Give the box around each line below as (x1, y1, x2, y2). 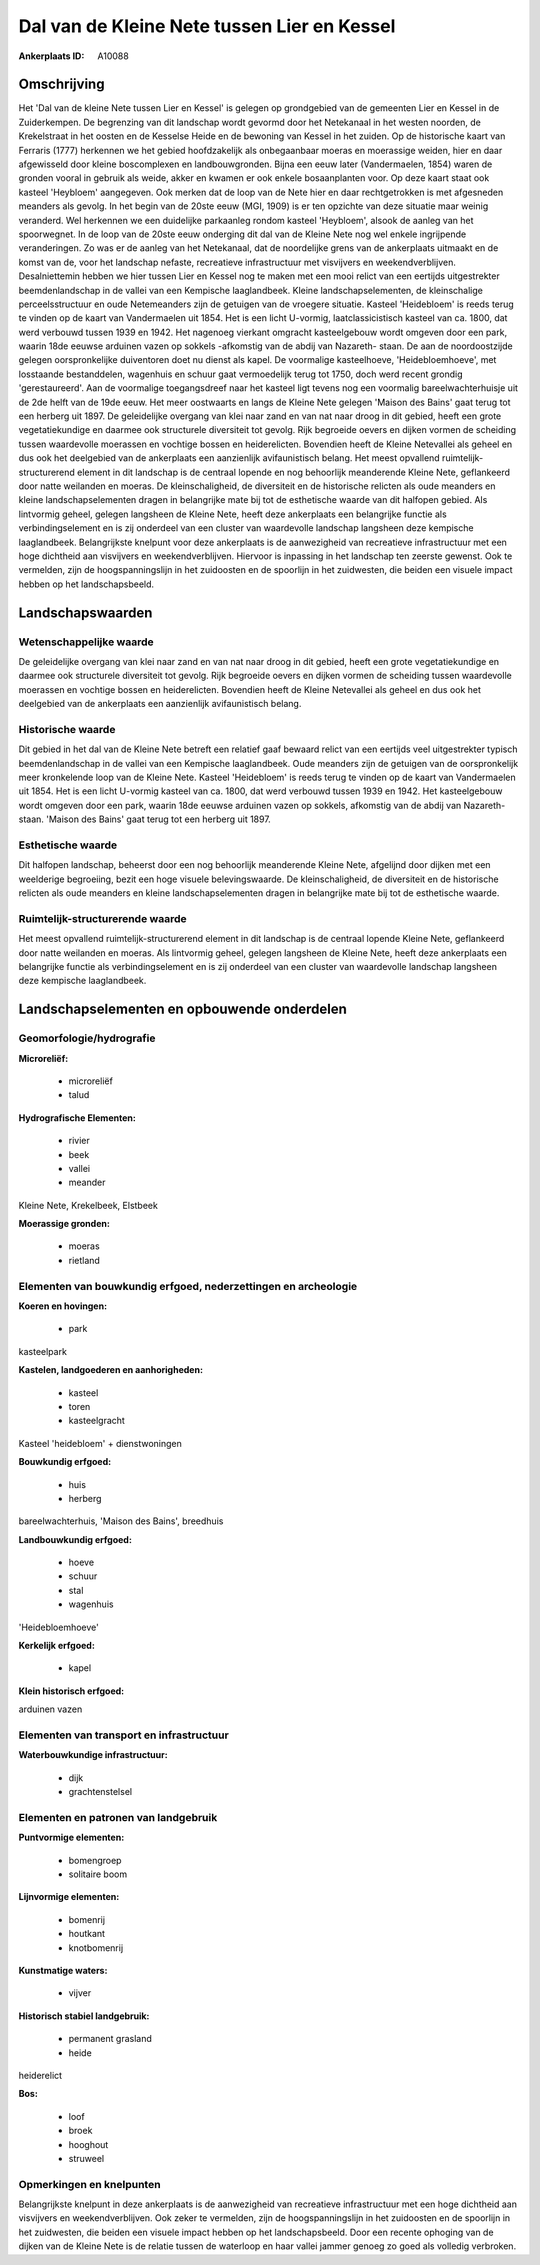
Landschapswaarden (18, 604, 153, 621)
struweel (68, 2152, 105, 2164)
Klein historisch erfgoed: (18, 1685, 125, 1697)
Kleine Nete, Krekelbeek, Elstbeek (18, 1199, 159, 1211)
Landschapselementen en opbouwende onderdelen (18, 1001, 347, 1018)
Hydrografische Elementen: (18, 1111, 137, 1124)
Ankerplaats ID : (18, 50, 85, 62)
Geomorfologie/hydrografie (18, 1031, 156, 1045)
